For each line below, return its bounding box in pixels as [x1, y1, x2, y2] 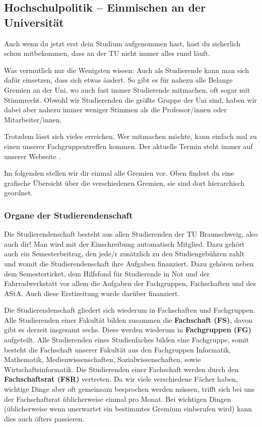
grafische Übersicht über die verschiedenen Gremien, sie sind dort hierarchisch [4, 177, 245, 188]
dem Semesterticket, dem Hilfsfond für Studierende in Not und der [4, 268, 210, 278]
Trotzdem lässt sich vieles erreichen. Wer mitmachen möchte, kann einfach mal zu [4, 131, 257, 141]
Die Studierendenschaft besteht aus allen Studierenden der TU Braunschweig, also [4, 229, 258, 239]
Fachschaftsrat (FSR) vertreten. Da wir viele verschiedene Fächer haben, [4, 374, 238, 384]
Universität [4, 14, 64, 30]
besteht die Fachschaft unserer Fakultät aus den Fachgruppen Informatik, [4, 344, 231, 354]
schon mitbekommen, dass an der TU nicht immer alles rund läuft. [4, 48, 210, 58]
